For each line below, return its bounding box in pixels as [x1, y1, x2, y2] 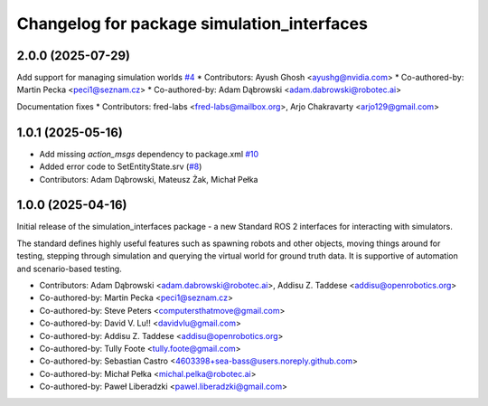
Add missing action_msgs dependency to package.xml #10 [39, 148, 259, 159]
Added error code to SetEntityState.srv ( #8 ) [39, 161, 202, 172]
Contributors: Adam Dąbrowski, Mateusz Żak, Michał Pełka [39, 174, 258, 184]
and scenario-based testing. [16, 263, 122, 274]
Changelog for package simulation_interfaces [16, 14, 368, 33]
